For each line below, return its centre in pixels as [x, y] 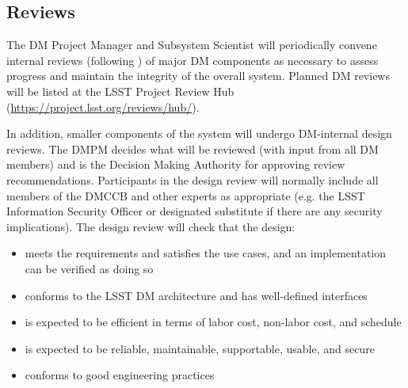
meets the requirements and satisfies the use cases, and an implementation [206, 253]
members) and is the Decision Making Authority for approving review [176, 164]
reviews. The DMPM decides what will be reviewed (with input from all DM [193, 148]
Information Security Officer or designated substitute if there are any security [194, 211]
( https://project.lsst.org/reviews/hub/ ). [103, 107]
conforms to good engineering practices [120, 375]
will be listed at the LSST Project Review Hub [120, 91]
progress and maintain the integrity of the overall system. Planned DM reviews [198, 76]
